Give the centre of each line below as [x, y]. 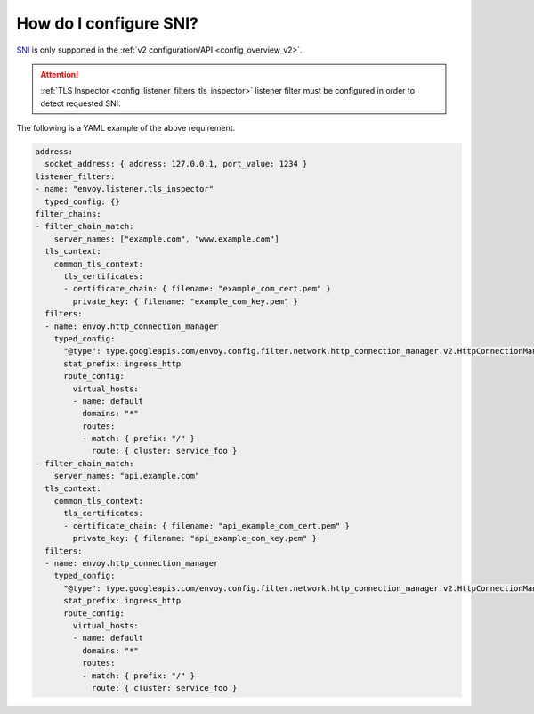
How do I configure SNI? [108, 23]
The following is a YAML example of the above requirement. [126, 128]
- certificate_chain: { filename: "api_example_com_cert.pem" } [207, 525]
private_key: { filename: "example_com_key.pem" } [185, 301]
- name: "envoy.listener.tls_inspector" [124, 189]
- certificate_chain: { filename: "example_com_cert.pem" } [197, 289]
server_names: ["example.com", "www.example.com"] [166, 239]
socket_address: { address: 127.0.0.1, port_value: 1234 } [176, 164]
